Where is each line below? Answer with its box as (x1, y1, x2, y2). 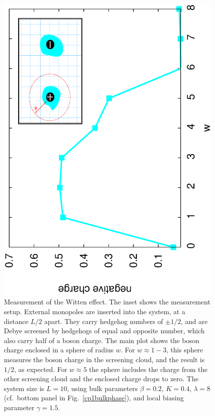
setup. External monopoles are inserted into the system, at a (4, 306, 185, 316)
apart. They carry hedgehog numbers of (44, 316, 163, 326)
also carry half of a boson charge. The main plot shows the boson (4, 335, 199, 345)
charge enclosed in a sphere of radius (4, 345, 114, 355)
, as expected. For (14, 364, 67, 374)
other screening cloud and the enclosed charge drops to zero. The (4, 373, 199, 384)
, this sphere (166, 345, 203, 355)
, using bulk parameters (67, 383, 138, 393)
